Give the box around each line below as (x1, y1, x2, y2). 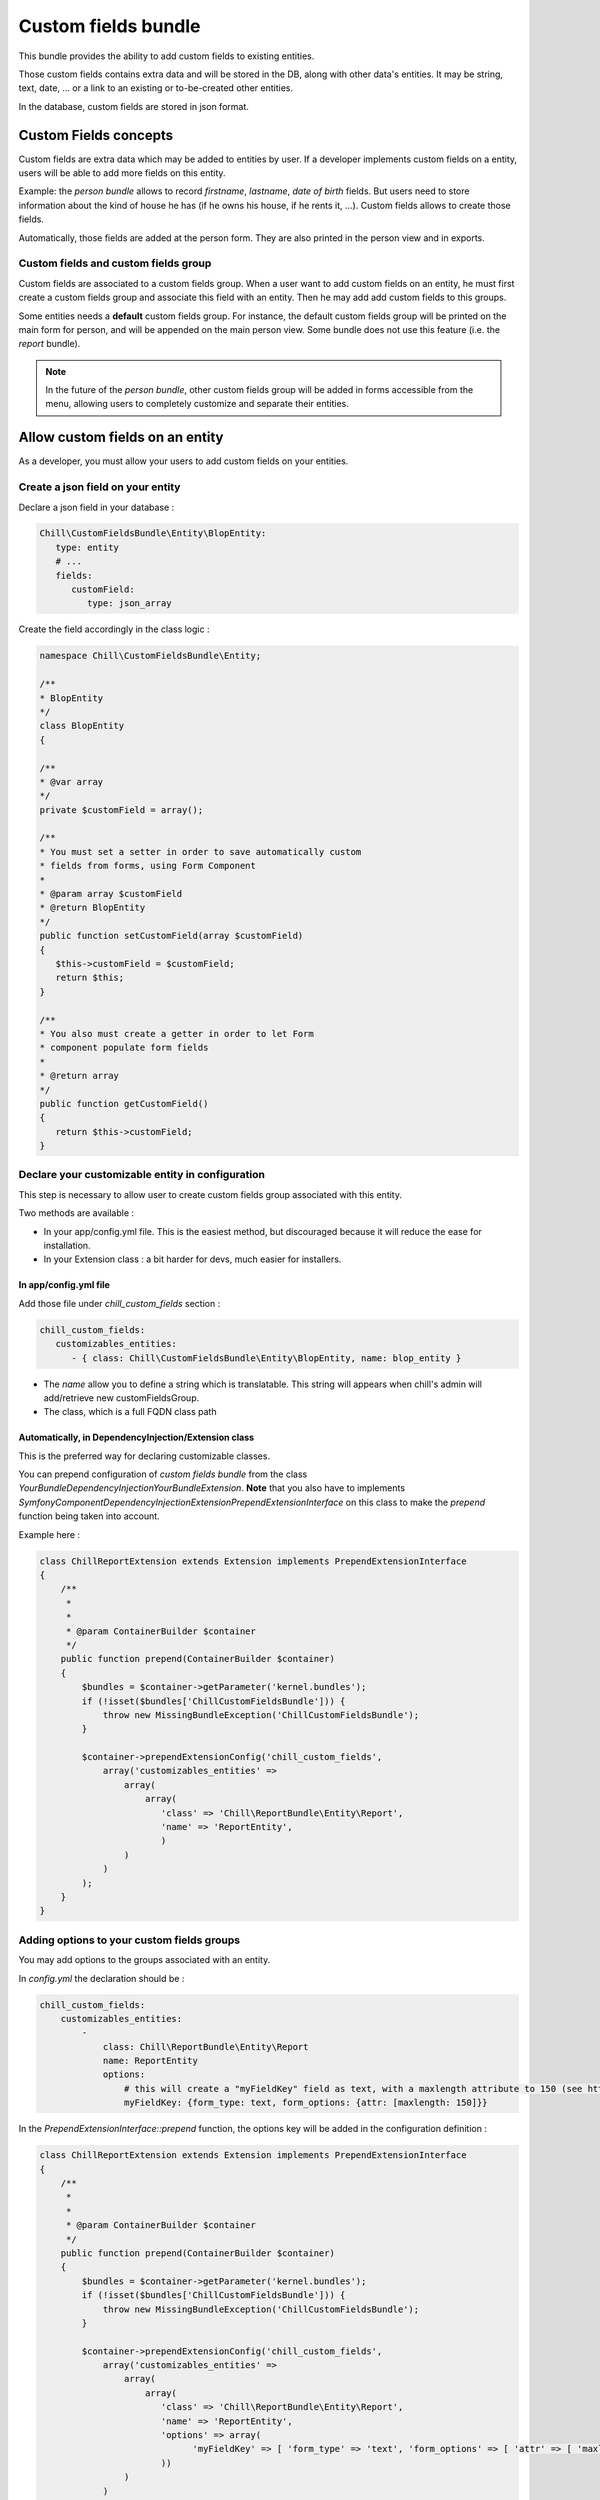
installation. (43, 1239, 91, 1251)
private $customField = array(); (39, 804, 204, 815)
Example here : (18, 1528, 80, 1540)
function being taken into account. (18, 1510, 160, 1522)
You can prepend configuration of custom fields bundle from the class (18, 1468, 308, 1480)
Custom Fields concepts (18, 126, 174, 144)
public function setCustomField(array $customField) (39, 930, 304, 942)
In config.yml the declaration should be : (18, 1972, 185, 1984)
